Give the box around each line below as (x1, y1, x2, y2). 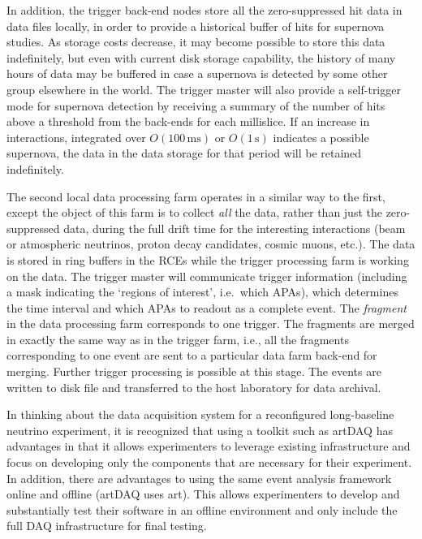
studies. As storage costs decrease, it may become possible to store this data (6, 33, 385, 50)
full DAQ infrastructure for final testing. (6, 517, 207, 534)
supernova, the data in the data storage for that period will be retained (6, 144, 362, 162)
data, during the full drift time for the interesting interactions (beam (63, 219, 406, 236)
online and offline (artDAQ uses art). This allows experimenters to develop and (6, 485, 400, 502)
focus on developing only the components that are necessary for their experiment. (6, 454, 412, 471)
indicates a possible (273, 128, 369, 145)
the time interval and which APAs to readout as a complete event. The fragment (6, 299, 407, 316)
